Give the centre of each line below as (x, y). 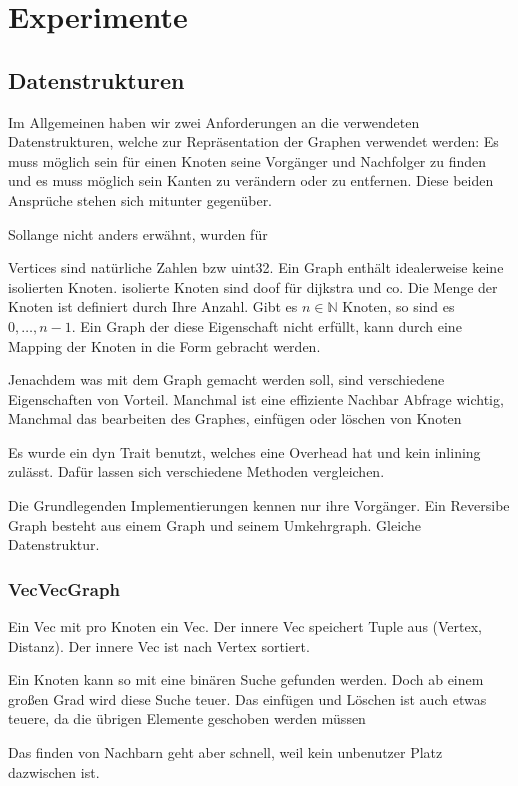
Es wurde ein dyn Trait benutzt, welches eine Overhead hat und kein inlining (244, 451)
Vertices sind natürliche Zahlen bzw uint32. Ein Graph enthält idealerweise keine (256, 267)
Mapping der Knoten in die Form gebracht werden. (164, 345)
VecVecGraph (64, 588)
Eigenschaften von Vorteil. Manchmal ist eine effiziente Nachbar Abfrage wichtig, (256, 398)
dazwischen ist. (54, 771)
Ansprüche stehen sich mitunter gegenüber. (140, 199)
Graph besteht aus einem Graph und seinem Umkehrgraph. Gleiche (214, 524)
